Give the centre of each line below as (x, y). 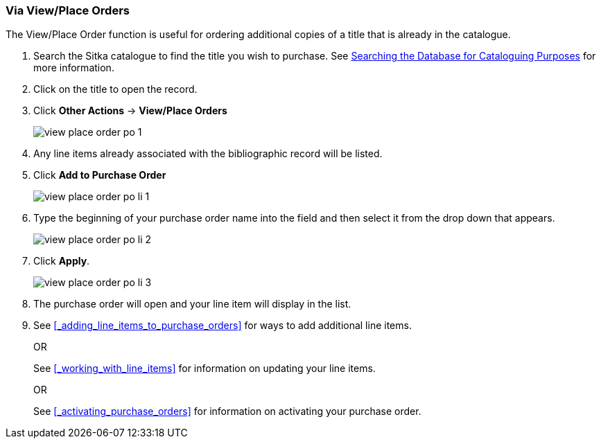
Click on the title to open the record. (115, 89)
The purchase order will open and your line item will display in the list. (192, 304)
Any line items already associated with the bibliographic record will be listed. (208, 154)
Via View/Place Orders (68, 10)
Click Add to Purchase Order (100, 175)
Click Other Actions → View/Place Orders (130, 111)
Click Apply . (62, 261)
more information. (74, 68)
